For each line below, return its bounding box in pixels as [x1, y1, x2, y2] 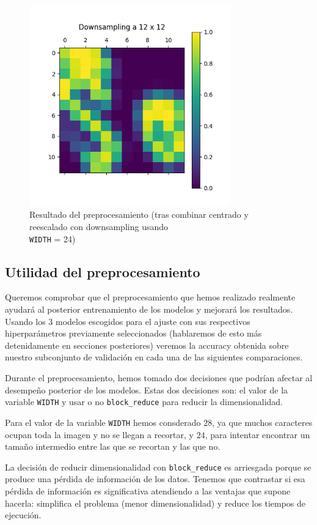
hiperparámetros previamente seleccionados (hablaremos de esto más [5, 327, 262, 340]
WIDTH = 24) [29, 232, 76, 245]
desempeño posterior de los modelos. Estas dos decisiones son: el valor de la [5, 383, 288, 396]
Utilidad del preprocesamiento [5, 262, 200, 281]
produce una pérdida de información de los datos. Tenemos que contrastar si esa [5, 472, 305, 485]
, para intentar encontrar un [205, 428, 310, 441]
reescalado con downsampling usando [29, 220, 168, 233]
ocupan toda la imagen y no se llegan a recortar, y [5, 428, 194, 441]
